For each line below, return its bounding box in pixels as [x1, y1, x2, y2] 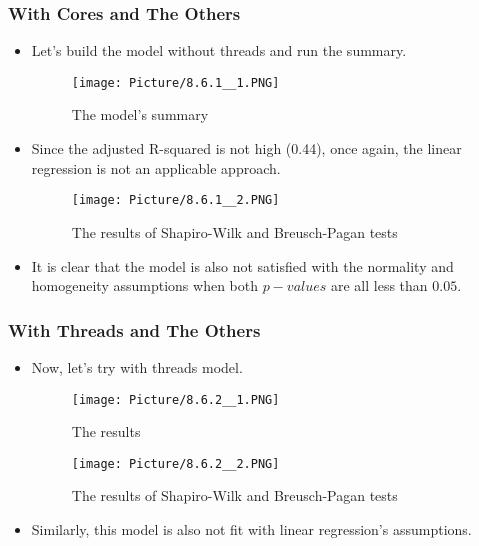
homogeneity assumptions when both [31, 275, 258, 296]
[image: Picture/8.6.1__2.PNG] [71, 193, 280, 208]
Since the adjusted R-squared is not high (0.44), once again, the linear [31, 138, 462, 159]
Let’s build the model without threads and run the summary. [31, 40, 407, 61]
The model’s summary [71, 104, 209, 125]
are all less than [331, 275, 428, 296]
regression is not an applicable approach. [31, 157, 281, 178]
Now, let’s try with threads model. [31, 356, 243, 377]
